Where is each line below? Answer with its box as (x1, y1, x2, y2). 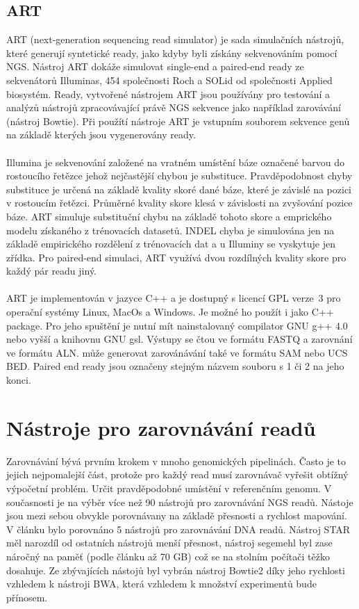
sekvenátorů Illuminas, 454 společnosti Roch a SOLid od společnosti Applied (6, 72, 333, 87)
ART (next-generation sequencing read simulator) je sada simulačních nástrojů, (6, 32, 344, 47)
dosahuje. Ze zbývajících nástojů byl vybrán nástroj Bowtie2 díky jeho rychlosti (6, 562, 345, 577)
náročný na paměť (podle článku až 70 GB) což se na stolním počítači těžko (6, 549, 330, 563)
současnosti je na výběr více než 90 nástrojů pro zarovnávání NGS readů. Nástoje (6, 494, 353, 509)
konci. (6, 373, 31, 387)
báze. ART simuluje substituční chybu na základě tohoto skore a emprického (6, 209, 332, 223)
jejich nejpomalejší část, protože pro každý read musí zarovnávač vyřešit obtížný (6, 467, 349, 482)
